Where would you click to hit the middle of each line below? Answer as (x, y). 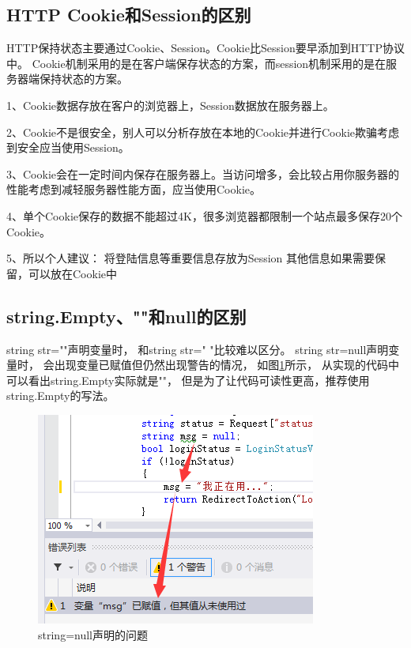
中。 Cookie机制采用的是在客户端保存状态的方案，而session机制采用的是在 (196, 63)
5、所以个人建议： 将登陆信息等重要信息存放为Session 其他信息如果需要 (191, 258)
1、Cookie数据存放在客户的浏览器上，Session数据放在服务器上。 (170, 105)
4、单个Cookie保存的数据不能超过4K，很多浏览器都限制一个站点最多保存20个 (204, 215)
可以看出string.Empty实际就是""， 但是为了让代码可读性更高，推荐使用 (188, 380)
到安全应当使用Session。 (68, 147)
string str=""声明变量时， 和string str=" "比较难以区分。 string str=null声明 (198, 349)
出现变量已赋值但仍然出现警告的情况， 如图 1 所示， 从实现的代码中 (226, 365)
